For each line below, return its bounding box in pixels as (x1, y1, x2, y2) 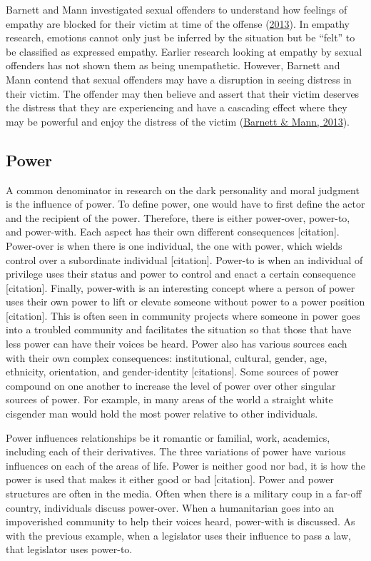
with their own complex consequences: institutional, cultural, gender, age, (6, 350, 327, 365)
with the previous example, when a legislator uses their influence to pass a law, (6, 527, 351, 542)
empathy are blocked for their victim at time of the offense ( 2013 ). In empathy (6, 16, 350, 31)
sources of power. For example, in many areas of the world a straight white (6, 392, 333, 407)
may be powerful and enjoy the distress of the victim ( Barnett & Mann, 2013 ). (6, 113, 350, 128)
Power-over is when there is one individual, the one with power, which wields (6, 238, 342, 253)
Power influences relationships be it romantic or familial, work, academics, (6, 430, 330, 445)
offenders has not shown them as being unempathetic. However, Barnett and (6, 58, 340, 73)
